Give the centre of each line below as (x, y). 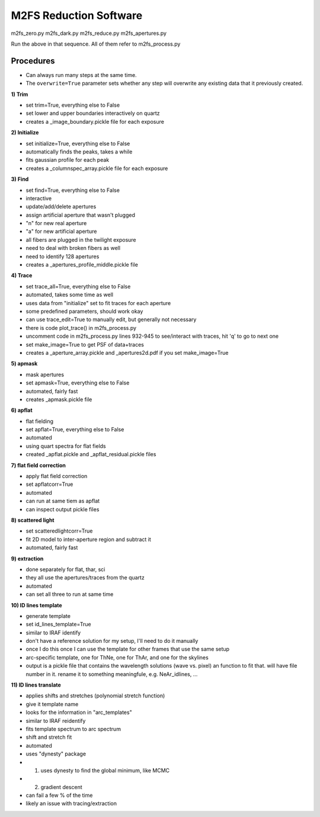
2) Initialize (25, 133)
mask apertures (45, 374)
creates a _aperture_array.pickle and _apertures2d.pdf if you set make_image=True (127, 353)
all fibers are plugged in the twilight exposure (81, 239)
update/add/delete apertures (61, 207)
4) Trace (22, 275)
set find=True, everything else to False (73, 190)
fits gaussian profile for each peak (68, 160)
